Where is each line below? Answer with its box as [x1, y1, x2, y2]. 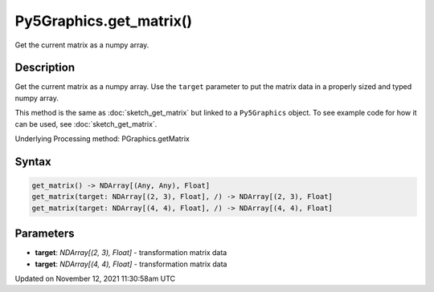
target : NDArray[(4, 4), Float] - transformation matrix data [35, 259, 227, 269]
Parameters [14, 227, 75, 241]
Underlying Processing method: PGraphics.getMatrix [14, 134, 190, 144]
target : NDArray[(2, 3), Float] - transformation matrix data [35, 248, 227, 258]
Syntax [14, 155, 51, 168]
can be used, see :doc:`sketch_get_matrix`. [14, 119, 158, 128]
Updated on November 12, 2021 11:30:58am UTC [14, 274, 176, 284]
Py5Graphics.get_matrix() [14, 12, 193, 30]
